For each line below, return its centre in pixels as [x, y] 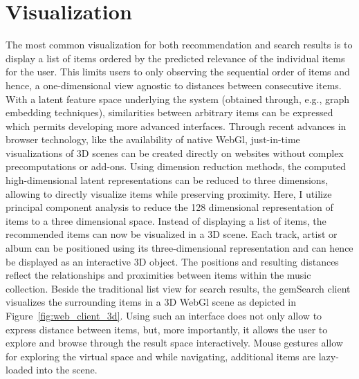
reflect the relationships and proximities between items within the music [158, 275]
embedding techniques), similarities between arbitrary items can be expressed [169, 112]
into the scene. [67, 370]
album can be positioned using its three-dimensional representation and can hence [179, 248]
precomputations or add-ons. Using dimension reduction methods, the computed [176, 166]
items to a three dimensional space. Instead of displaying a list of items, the [166, 220]
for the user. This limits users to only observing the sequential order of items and [178, 72]
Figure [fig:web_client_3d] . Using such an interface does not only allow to [164, 315]
